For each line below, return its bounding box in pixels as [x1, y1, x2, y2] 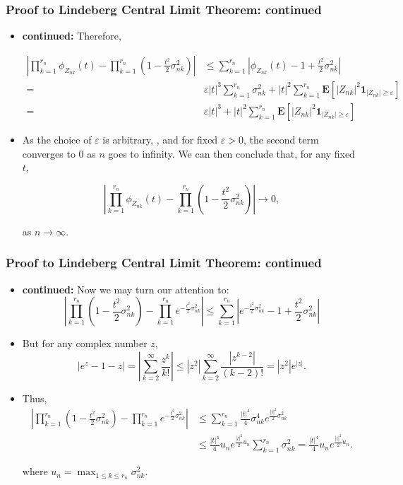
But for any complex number [22, 336, 148, 351]
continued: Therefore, [22, 28, 121, 43]
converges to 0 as [22, 146, 96, 160]
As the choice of [22, 132, 92, 146]
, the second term [243, 132, 319, 146]
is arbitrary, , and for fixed [102, 132, 218, 146]
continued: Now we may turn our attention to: [22, 281, 229, 296]
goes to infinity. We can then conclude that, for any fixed [108, 146, 355, 160]
